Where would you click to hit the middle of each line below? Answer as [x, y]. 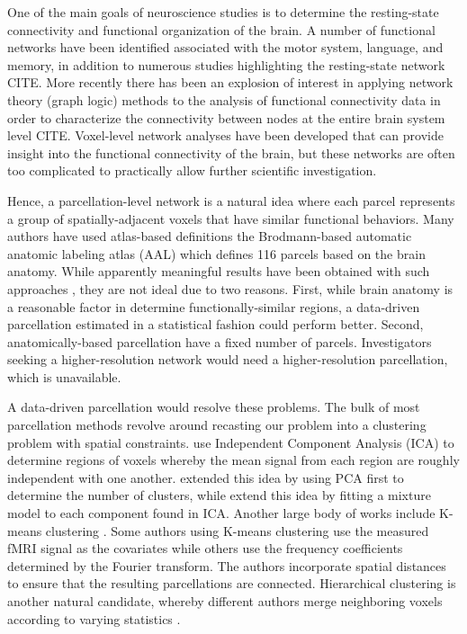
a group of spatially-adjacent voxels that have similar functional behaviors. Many [231, 218]
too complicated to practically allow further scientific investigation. [192, 170]
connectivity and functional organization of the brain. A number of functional [221, 29]
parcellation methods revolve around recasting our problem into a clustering [217, 425]
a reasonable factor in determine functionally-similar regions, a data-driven [214, 306]
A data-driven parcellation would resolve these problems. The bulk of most [214, 407]
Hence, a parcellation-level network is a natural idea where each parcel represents [231, 200]
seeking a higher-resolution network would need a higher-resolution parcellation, [228, 359]
